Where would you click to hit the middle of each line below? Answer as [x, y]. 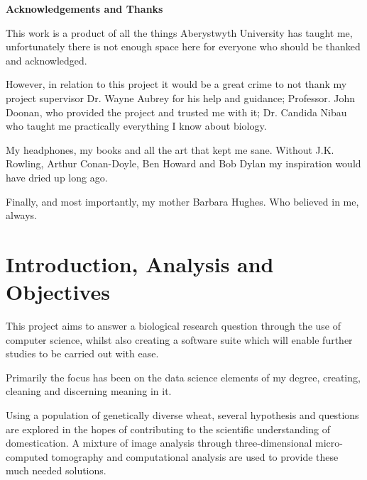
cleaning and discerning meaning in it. [89, 391]
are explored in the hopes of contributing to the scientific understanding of [168, 429]
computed [27, 456]
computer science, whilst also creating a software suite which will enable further [179, 339]
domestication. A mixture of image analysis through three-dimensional [159, 443]
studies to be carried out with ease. [82, 353]
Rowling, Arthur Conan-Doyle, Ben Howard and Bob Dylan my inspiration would [183, 163]
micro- [329, 443]
